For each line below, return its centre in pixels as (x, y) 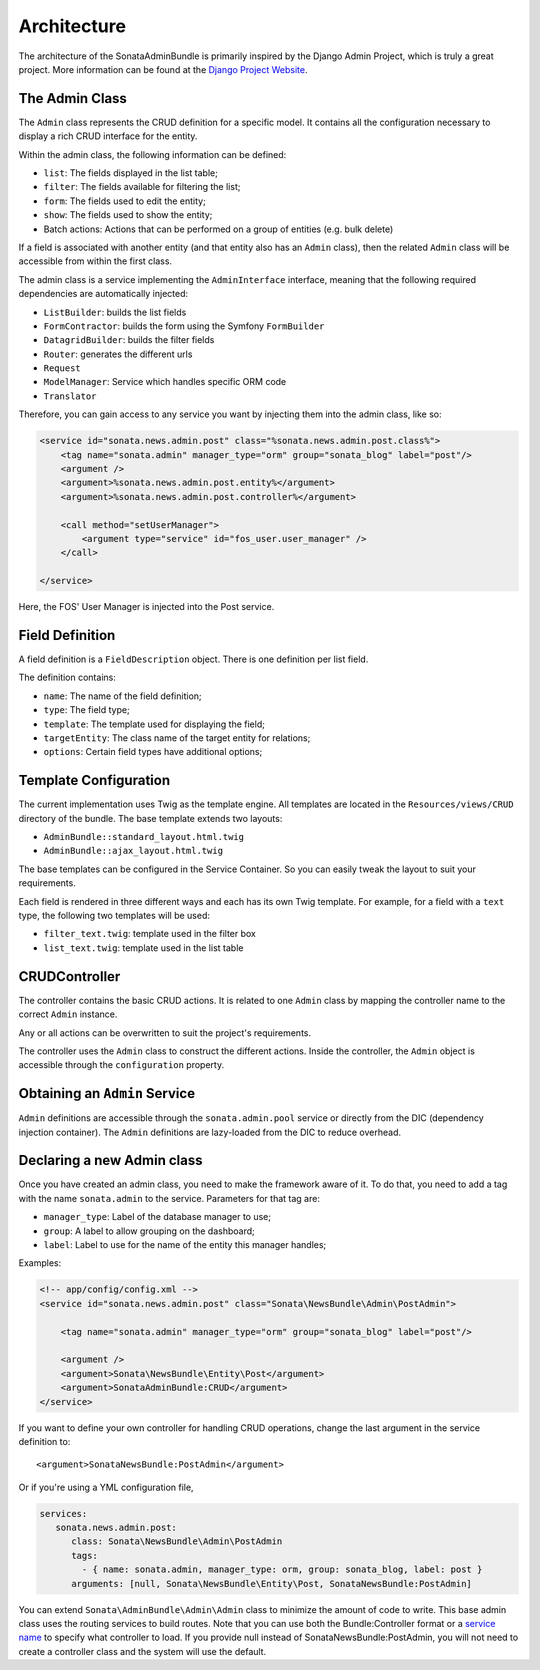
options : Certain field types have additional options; (153, 752)
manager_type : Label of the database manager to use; (157, 1217)
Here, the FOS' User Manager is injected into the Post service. (146, 607)
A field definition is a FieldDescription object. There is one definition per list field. (193, 659)
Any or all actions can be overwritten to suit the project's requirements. (165, 1032)
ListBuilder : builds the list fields (115, 312)
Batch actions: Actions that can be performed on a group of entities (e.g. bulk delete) (218, 229)
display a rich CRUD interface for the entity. (108, 136)
